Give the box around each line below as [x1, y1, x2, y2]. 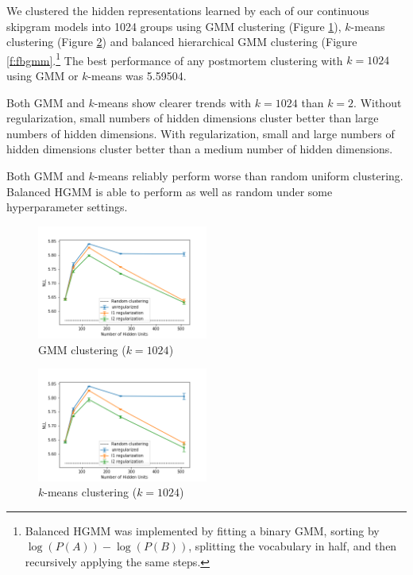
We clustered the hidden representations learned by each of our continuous [6, 2, 369, 18]
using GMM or [6, 68, 79, 84]
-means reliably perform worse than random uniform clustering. [94, 168, 403, 183]
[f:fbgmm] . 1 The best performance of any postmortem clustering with [6, 49, 343, 68]
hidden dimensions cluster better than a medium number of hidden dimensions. [6, 141, 393, 157]
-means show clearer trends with [94, 94, 252, 110]
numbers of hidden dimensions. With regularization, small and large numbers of [6, 125, 395, 141]
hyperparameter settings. [6, 199, 128, 215]
